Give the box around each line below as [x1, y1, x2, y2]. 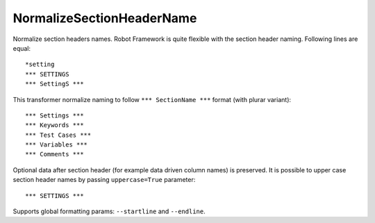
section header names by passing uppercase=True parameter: [12, 176, 196, 184]
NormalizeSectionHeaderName [12, 10, 197, 26]
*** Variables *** [25, 141, 88, 149]
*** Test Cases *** [25, 131, 92, 139]
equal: [12, 44, 31, 52]
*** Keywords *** [25, 122, 84, 129]
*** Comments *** [25, 150, 84, 158]
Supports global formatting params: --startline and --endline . [12, 207, 206, 215]
